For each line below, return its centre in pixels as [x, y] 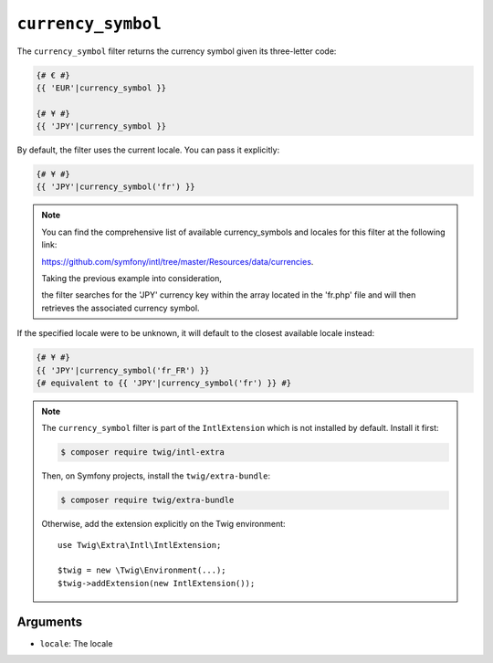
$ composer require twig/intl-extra [143, 453]
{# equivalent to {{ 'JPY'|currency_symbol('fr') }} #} [164, 383]
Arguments [50, 621]
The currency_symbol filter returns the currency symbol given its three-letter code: [177, 51]
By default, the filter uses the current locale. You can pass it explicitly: [148, 150]
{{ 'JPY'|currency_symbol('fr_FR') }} [123, 370]
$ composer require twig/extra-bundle [147, 500]
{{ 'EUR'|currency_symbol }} [101, 88]
